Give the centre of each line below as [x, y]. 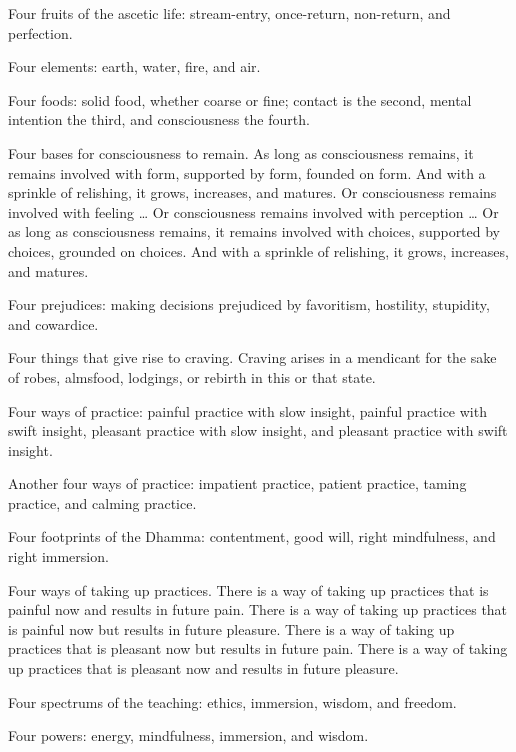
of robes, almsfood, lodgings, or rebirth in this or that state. [192, 376]
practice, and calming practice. [102, 502]
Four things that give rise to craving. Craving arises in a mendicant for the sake [252, 357]
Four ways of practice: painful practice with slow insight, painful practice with [247, 410]
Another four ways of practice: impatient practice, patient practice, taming [237, 483]
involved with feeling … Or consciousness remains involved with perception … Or [253, 211]
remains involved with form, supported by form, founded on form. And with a [247, 172]
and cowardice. [53, 323]
